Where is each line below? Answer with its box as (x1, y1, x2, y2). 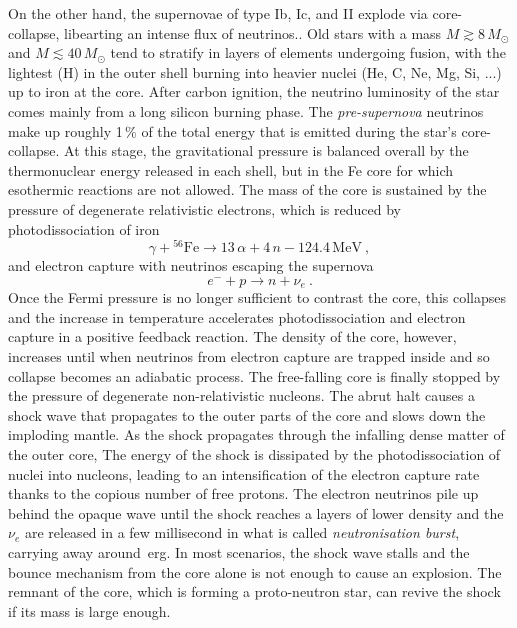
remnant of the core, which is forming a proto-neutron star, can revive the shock (8, 581, 501, 602)
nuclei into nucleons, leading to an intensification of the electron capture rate (8, 463, 480, 484)
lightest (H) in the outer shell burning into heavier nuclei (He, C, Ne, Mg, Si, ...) (8, 61, 502, 82)
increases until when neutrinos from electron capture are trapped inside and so (8, 346, 490, 367)
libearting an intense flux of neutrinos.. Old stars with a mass (64, 22, 442, 43)
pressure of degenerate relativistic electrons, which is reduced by (8, 198, 401, 219)
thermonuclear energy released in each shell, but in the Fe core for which (8, 159, 454, 180)
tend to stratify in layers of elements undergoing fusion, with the (110, 42, 506, 63)
